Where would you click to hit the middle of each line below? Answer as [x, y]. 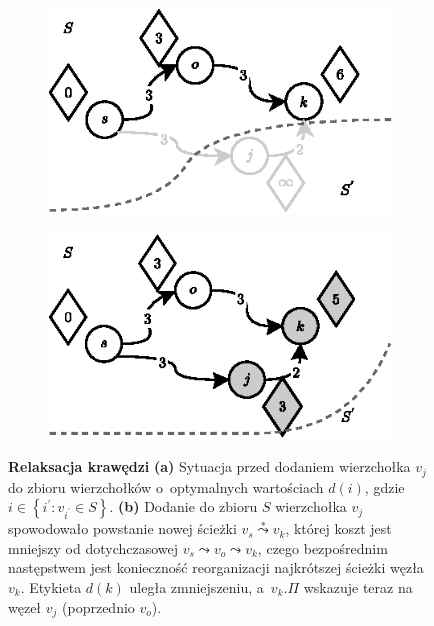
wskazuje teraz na [358, 587]
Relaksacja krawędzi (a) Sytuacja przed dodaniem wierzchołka [209, 466]
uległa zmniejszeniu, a [196, 587]
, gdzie [384, 486]
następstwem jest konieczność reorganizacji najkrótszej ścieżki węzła [216, 567]
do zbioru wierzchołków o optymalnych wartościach [166, 486]
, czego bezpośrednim [322, 547]
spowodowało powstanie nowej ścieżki [122, 528]
